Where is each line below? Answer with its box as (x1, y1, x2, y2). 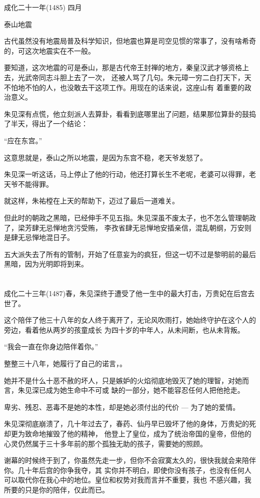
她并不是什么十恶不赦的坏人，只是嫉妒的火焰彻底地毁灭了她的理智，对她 (4, 375, 242, 385)
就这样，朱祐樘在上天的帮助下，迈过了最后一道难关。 (4, 195, 179, 206)
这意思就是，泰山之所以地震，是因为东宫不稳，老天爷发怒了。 (4, 152, 207, 162)
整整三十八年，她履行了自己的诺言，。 (4, 358, 126, 369)
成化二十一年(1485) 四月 (4, 2, 82, 12)
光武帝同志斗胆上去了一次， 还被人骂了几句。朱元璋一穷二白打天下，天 (17, 72, 251, 82)
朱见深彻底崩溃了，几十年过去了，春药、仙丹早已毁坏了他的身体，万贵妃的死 (4, 418, 256, 429)
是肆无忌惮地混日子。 (4, 232, 74, 242)
